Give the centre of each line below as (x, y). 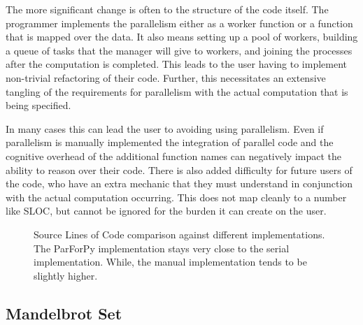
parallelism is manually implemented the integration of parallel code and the (170, 142)
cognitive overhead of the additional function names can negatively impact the (174, 156)
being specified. (38, 105)
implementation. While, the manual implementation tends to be (170, 262)
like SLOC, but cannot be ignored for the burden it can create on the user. (166, 211)
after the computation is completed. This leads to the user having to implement (177, 64)
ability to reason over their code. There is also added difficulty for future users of (179, 169)
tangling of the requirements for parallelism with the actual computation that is (177, 91)
